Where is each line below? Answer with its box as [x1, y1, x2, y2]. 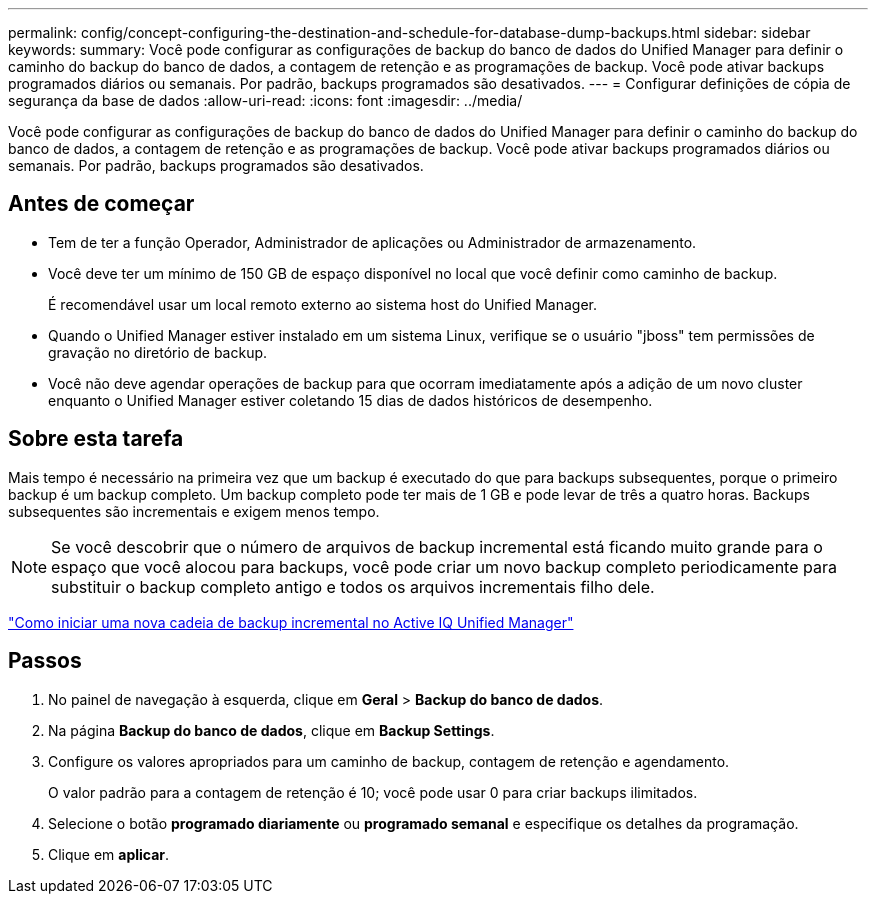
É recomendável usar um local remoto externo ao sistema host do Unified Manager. [48, 295, 598, 313]
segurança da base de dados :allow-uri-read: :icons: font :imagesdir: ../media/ [8, 92, 523, 109]
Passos [8, 648, 82, 674]
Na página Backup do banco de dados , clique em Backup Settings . [48, 721, 495, 739]
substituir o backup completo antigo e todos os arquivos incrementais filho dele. [51, 576, 655, 597]
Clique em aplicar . [48, 845, 170, 863]
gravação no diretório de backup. [48, 343, 268, 361]
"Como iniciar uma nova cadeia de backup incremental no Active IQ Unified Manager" [8, 613, 574, 631]
